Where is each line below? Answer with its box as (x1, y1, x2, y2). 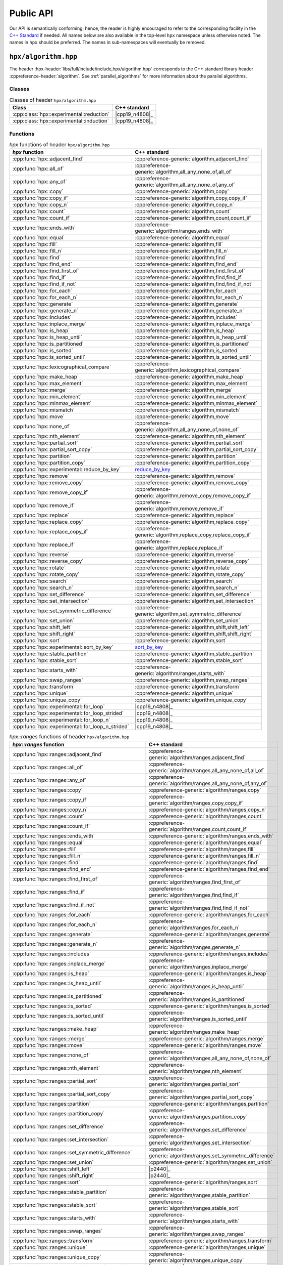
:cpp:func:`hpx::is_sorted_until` (12, 354, 86, 361)
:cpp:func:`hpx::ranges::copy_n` (12, 806, 88, 813)
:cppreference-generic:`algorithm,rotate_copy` (135, 571, 246, 578)
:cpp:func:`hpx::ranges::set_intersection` (12, 1136, 109, 1143)
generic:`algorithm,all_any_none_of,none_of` (135, 426, 240, 433)
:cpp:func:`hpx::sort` (12, 637, 61, 644)
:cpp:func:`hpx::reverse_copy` (12, 558, 84, 565)
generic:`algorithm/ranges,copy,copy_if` (148, 799, 244, 807)
